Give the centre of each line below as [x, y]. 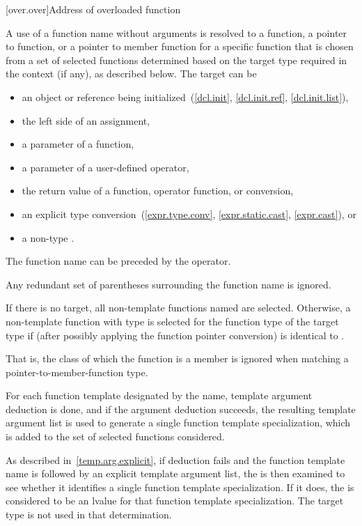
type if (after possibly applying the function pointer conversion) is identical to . [175, 335]
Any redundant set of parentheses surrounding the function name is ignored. [168, 284]
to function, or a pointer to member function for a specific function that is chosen [180, 46]
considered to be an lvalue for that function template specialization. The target [175, 501]
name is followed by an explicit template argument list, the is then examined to [175, 473]
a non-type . [48, 237]
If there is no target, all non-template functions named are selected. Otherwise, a [178, 308]
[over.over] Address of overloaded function [93, 9]
